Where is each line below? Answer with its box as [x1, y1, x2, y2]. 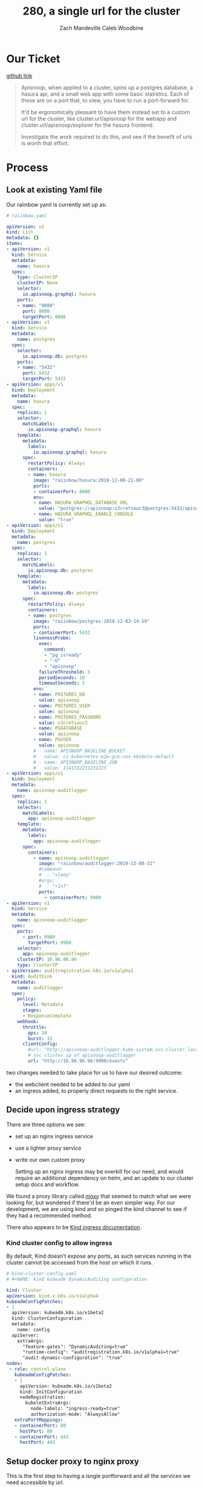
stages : [22, 1007, 42, 1013]
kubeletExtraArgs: [25, 1400, 71, 1406]
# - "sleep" [38, 872, 71, 878]
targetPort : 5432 [22, 376, 66, 382]
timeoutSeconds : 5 [38, 680, 85, 686]
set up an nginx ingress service [14, 1132, 94, 1140]
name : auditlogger [17, 984, 63, 991]
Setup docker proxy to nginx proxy [6, 1456, 140, 1466]
